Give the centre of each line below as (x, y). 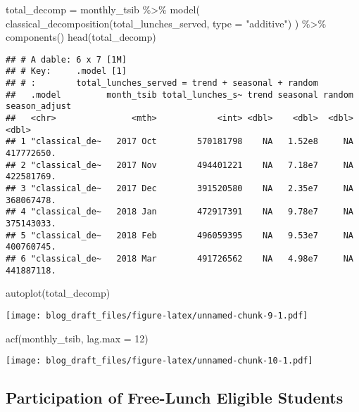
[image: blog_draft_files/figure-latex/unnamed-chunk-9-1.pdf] (157, 315)
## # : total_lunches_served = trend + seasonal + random (162, 83)
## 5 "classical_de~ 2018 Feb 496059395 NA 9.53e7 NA (179, 235)
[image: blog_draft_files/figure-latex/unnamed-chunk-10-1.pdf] (159, 361)
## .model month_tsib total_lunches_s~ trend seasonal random (179, 95)
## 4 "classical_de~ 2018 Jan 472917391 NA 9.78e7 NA (179, 212)
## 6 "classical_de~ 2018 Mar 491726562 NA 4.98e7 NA (179, 258)
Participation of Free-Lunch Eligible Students (175, 398)
